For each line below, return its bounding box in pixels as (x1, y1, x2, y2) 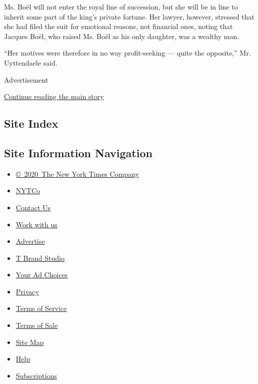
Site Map (15, 336, 44, 347)
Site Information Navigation (4, 145, 152, 160)
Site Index (4, 116, 58, 131)
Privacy (15, 286, 39, 296)
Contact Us (15, 202, 51, 212)
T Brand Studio (15, 252, 64, 263)
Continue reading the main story (4, 91, 104, 102)
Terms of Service (15, 303, 67, 313)
